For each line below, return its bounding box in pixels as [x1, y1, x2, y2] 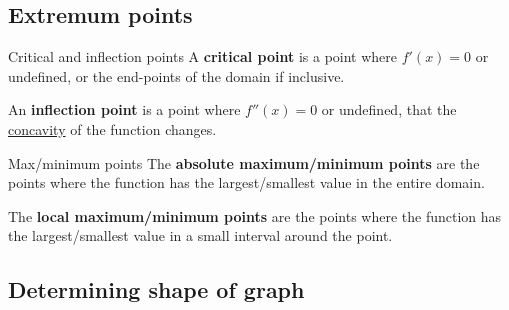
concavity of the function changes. [8, 118, 217, 139]
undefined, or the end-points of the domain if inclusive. [8, 65, 345, 86]
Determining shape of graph [8, 274, 305, 305]
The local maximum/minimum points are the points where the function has [8, 205, 502, 226]
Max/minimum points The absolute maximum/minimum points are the [8, 152, 480, 173]
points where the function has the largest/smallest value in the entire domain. [8, 172, 485, 193]
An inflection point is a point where [8, 99, 241, 120]
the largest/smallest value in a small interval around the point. [8, 225, 393, 246]
